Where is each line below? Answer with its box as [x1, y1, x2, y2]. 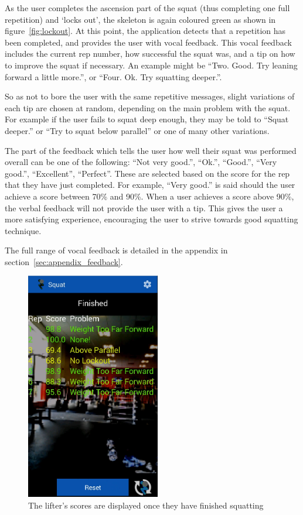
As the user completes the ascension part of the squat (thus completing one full [5, 2, 290, 13]
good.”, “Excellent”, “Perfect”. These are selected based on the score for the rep [5, 167, 290, 179]
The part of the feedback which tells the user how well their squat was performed [5, 144, 297, 156]
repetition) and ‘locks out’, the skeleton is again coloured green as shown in [5, 13, 276, 25]
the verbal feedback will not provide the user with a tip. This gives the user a [5, 201, 283, 214]
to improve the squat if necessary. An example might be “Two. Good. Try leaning [5, 59, 298, 71]
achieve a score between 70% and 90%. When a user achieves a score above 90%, [5, 190, 294, 202]
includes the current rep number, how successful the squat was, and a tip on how [5, 47, 295, 60]
